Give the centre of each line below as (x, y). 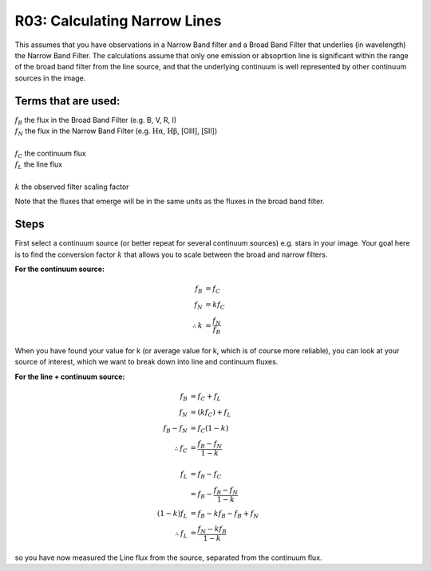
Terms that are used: (67, 101)
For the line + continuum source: (70, 376)
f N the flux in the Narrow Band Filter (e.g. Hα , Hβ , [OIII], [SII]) (116, 132)
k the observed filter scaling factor (72, 187)
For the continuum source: (60, 269)
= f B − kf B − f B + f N (225, 514)
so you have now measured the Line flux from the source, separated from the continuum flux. (168, 557)
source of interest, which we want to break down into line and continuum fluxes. (146, 362)
